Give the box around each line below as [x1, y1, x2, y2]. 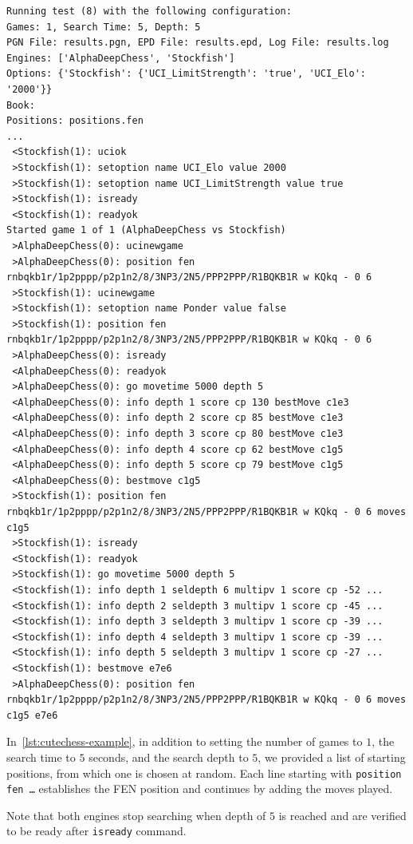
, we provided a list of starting [258, 748, 406, 765]
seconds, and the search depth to [88, 748, 249, 765]
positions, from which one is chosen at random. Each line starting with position [6, 764, 402, 781]
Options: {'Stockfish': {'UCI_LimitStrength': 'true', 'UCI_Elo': [6, 68, 367, 80]
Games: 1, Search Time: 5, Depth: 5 [6, 21, 201, 33]
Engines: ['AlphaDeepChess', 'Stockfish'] [6, 52, 235, 64]
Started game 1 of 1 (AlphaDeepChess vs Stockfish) [6, 224, 286, 236]
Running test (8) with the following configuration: [6, 6, 292, 17]
